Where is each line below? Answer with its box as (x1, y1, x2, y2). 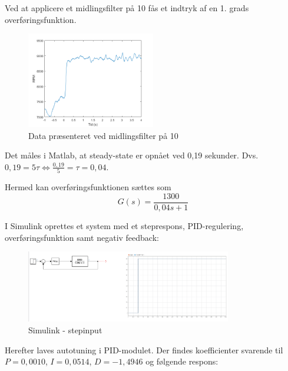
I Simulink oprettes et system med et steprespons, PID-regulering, (5, 219, 244, 231)
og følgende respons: (145, 355, 219, 367)
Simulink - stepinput (28, 324, 102, 336)
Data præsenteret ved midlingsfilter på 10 (28, 129, 178, 141)
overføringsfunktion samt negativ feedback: (5, 231, 159, 243)
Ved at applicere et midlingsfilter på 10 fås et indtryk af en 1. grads (5, 2, 249, 14)
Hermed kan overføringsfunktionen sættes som (5, 181, 171, 193)
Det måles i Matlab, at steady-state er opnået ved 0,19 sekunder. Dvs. (5, 149, 259, 161)
